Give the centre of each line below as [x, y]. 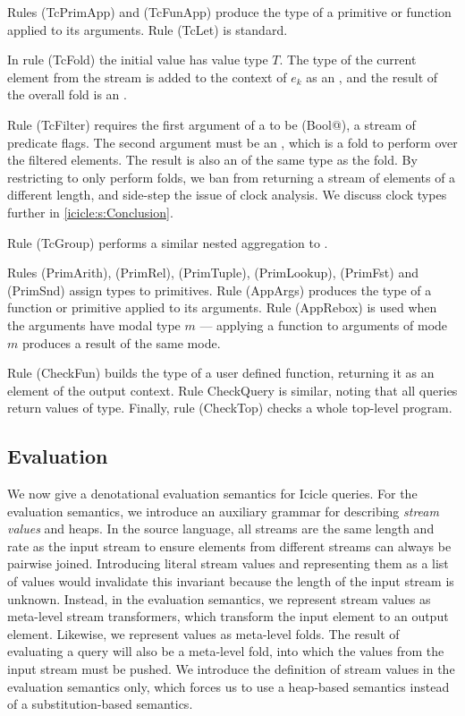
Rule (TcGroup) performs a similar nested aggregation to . [168, 242]
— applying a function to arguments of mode [324, 324]
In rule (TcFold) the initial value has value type [138, 60]
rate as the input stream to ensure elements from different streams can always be [229, 546]
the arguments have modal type [94, 324]
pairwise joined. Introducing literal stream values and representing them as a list [228, 563]
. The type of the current [348, 60]
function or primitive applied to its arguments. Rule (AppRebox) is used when [222, 307]
